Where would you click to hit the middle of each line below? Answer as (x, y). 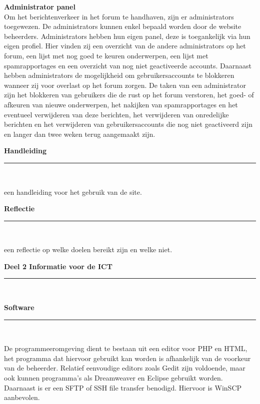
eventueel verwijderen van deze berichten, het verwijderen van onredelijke (116, 114)
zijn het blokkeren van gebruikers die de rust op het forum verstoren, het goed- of (129, 95)
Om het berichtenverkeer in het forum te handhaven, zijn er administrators (119, 16)
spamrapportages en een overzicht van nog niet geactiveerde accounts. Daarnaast (128, 65)
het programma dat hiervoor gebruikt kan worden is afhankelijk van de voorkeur (127, 358)
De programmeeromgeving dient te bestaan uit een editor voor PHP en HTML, (126, 348)
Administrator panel (40, 6)
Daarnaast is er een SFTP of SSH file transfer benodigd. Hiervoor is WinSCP (123, 387)
